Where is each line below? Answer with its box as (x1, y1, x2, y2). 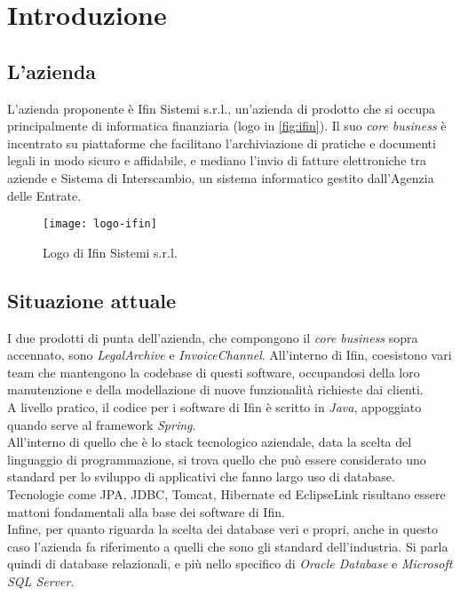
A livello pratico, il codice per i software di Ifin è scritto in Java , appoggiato (7, 397, 422, 416)
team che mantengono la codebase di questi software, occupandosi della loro (7, 362, 420, 381)
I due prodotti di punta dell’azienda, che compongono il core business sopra (7, 328, 418, 346)
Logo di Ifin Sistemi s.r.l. (43, 242, 178, 261)
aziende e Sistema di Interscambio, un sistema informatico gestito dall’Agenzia (7, 168, 434, 187)
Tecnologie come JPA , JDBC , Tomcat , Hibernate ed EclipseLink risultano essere (7, 484, 446, 503)
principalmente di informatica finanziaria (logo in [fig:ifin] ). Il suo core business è (7, 116, 447, 135)
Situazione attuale (7, 286, 177, 314)
